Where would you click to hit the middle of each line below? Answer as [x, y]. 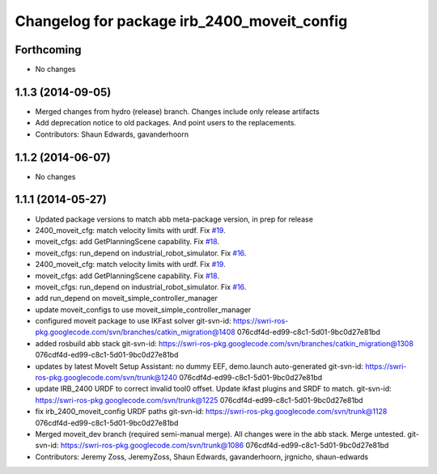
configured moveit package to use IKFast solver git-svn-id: [133, 321]
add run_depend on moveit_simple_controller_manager [127, 298]
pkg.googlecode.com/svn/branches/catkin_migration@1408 [135, 332]
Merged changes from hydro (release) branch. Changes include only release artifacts [177, 111]
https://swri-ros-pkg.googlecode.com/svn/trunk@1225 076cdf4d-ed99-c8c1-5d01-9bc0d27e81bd [199, 400]
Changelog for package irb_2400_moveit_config [181, 21]
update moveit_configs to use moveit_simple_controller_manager [143, 309]
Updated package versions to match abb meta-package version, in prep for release [174, 219]
